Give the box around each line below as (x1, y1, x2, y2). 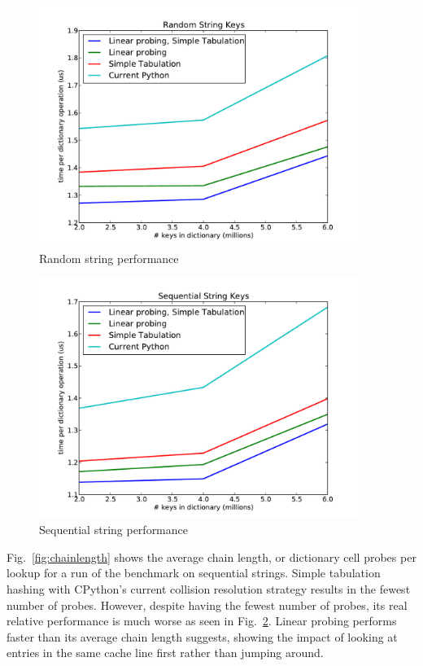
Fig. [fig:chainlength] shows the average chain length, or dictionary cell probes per (7, 548, 416, 565)
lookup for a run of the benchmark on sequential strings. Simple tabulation (7, 564, 381, 581)
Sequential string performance (39, 521, 188, 538)
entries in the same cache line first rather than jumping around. (7, 644, 324, 661)
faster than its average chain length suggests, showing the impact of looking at (7, 628, 398, 645)
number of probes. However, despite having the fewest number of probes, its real (7, 596, 408, 613)
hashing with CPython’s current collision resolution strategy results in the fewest (7, 580, 411, 597)
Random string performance (39, 249, 179, 266)
